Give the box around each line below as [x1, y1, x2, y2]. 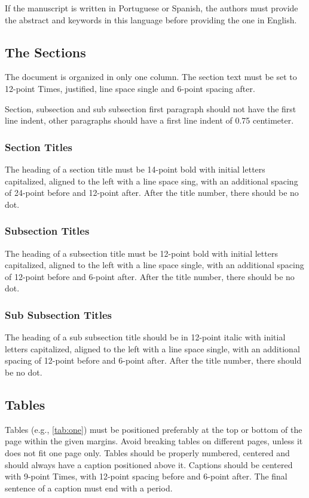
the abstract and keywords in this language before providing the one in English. [5, 13, 297, 26]
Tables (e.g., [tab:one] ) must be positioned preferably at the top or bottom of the [5, 423, 302, 435]
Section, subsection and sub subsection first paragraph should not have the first [5, 102, 296, 115]
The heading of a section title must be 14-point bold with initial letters [5, 162, 265, 175]
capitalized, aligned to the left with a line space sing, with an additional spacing [5, 174, 298, 187]
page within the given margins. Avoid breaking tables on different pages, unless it [5, 435, 303, 447]
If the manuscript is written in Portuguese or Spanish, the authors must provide [5, 2, 298, 14]
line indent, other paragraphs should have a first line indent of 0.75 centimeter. [5, 114, 294, 127]
